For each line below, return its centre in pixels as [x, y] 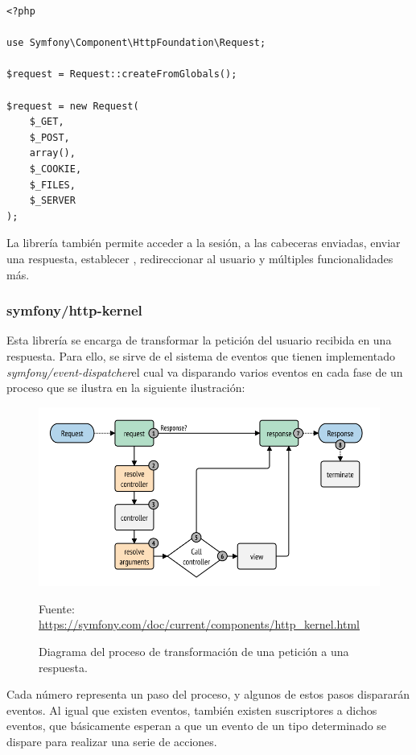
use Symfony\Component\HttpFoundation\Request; [136, 43]
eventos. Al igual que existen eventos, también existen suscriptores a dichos [192, 710]
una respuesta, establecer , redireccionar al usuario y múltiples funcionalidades [200, 258]
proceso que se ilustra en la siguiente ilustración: [126, 388]
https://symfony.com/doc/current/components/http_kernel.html [199, 624]
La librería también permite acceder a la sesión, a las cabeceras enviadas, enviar [204, 243]
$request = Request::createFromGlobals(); [122, 74]
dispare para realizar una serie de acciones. [112, 741]
